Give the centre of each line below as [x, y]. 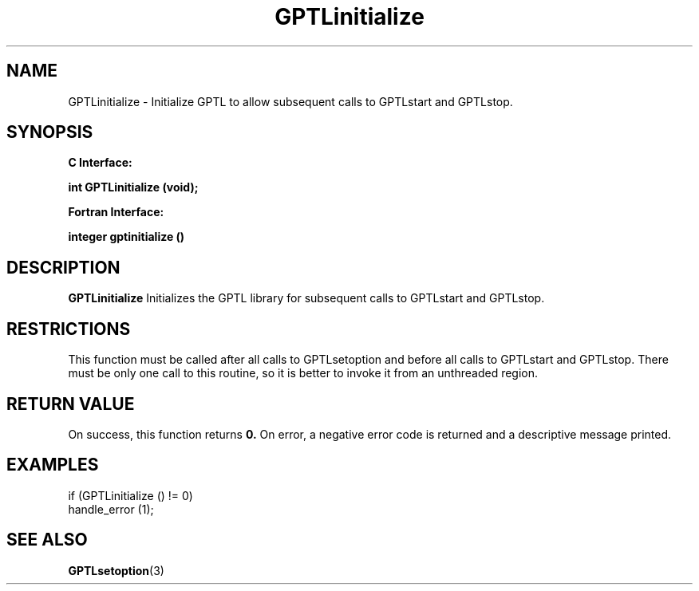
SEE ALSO [47, 540]
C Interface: [100, 163]
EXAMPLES [53, 465]
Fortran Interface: [116, 212]
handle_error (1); [111, 509]
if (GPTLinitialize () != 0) [130, 495]
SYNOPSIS [50, 132]
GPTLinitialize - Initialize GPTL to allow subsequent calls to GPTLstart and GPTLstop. [290, 101]
